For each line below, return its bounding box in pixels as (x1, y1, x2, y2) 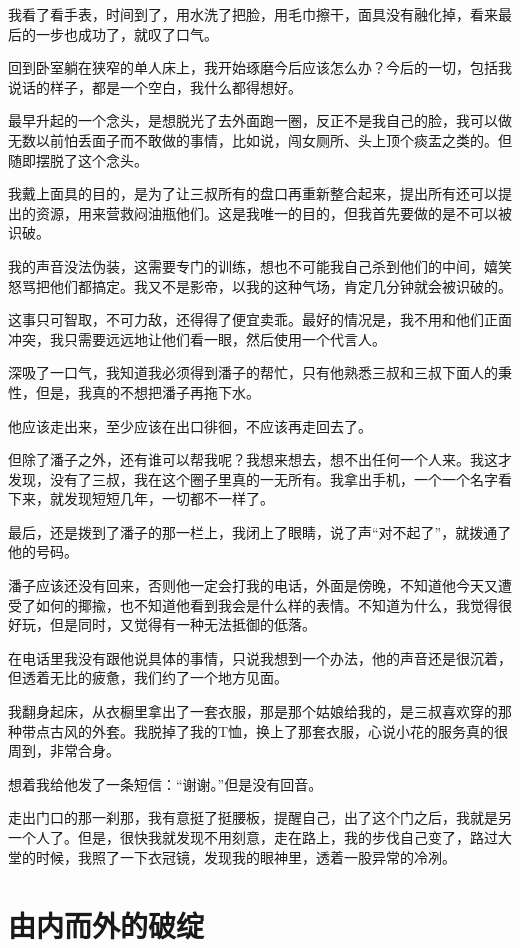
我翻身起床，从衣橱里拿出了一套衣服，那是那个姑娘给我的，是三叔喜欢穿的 (8, 701, 498, 722)
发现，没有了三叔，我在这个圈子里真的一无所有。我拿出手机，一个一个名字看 (8, 468, 512, 489)
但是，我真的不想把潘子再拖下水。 (35, 381, 260, 402)
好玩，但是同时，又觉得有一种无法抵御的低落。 (8, 614, 316, 635)
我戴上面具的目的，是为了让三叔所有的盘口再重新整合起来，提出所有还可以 (8, 183, 498, 204)
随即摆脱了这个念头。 (8, 149, 148, 170)
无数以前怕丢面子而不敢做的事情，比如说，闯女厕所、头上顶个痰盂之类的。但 (8, 129, 512, 150)
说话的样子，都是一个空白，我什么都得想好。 (8, 76, 302, 97)
